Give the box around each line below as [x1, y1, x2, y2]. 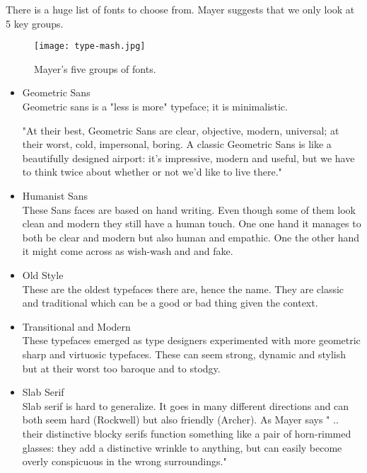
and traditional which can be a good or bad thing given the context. [22, 295, 318, 310]
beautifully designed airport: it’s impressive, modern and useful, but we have [22, 150, 355, 165]
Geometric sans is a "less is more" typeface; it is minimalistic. [22, 99, 288, 114]
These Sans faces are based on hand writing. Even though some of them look [22, 202, 356, 217]
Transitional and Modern [22, 319, 131, 334]
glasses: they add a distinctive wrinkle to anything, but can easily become [22, 440, 342, 455]
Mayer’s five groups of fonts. [34, 61, 156, 76]
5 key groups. [6, 16, 64, 30]
